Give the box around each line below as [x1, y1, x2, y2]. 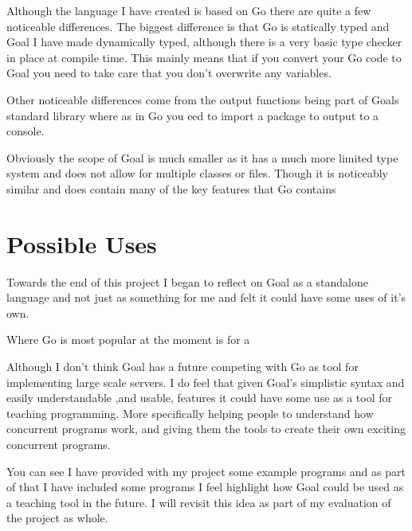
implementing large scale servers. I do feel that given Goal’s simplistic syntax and [6, 373, 405, 390]
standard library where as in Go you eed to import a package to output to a [6, 107, 379, 123]
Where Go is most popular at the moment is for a [6, 331, 250, 348]
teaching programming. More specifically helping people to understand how [6, 404, 374, 421]
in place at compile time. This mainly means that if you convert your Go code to [6, 49, 402, 65]
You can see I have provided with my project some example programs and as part [6, 463, 406, 479]
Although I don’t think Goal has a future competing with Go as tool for [6, 358, 359, 375]
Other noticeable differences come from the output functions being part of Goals [6, 91, 399, 107]
